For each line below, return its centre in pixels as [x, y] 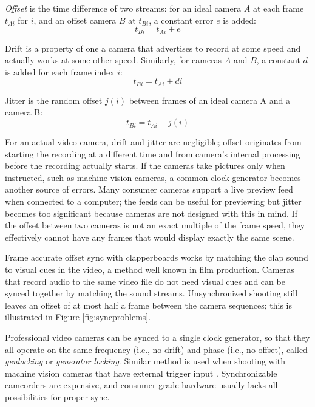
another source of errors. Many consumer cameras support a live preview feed [149, 189]
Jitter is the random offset [54, 100]
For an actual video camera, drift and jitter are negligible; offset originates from [153, 142]
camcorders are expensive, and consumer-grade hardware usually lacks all [141, 385]
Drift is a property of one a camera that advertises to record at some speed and [153, 48]
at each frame [279, 8]
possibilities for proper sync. [57, 396]
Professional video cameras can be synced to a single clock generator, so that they [157, 337]
